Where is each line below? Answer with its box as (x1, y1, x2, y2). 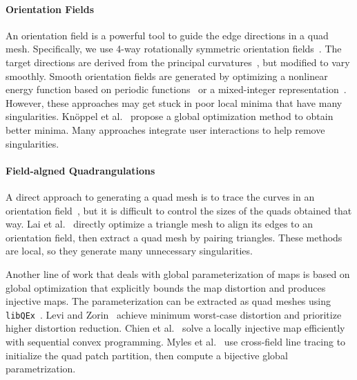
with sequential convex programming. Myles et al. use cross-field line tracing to (6, 334, 346, 348)
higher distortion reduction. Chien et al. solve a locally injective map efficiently (6, 321, 345, 335)
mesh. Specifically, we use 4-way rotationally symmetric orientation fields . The (6, 41, 342, 56)
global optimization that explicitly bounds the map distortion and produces (6, 280, 326, 294)
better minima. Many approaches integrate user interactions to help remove (6, 122, 325, 137)
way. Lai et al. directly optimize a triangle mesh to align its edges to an (6, 217, 313, 231)
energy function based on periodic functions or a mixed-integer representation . (6, 82, 347, 97)
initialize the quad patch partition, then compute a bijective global (6, 348, 288, 362)
